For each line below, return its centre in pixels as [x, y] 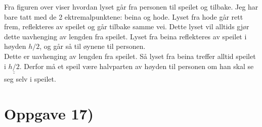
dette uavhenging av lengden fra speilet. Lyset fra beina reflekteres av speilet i [125, 36]
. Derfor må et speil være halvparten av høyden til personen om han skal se [137, 66]
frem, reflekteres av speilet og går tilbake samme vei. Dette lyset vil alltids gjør [127, 26]
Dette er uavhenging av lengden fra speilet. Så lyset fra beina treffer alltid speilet [130, 56]
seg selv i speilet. [30, 79]
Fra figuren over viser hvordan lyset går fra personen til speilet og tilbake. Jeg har [131, 7]
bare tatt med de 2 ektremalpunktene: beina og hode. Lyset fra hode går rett [124, 16]
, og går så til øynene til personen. [93, 46]
